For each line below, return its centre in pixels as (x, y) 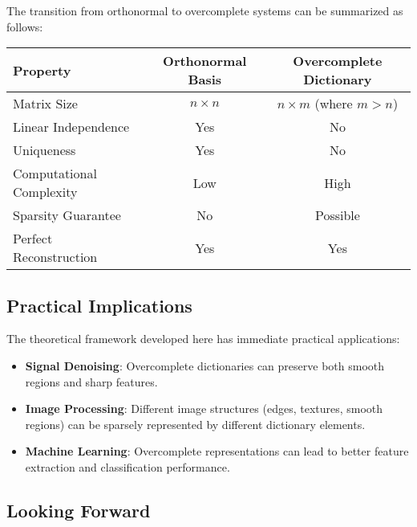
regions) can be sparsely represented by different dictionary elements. (195, 424)
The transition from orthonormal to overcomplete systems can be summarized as (205, 10)
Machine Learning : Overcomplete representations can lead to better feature (217, 451)
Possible (337, 215)
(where (334, 104)
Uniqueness (45, 150)
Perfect (33, 239)
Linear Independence (71, 127)
